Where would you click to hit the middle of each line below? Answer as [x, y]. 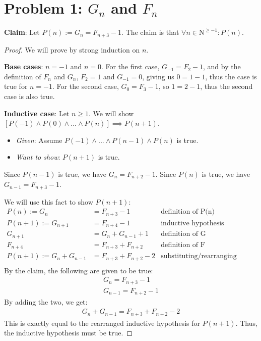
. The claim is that [150, 32]
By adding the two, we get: [46, 302]
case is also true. [29, 96]
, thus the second [226, 86]
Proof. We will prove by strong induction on [72, 49]
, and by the [222, 66]
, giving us [158, 76]
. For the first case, [130, 66]
